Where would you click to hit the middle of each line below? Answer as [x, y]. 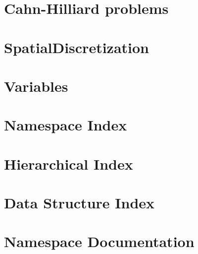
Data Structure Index [79, 203]
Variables [36, 86]
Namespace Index [66, 125]
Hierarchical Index [69, 163]
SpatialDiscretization [76, 47]
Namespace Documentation [99, 241]
